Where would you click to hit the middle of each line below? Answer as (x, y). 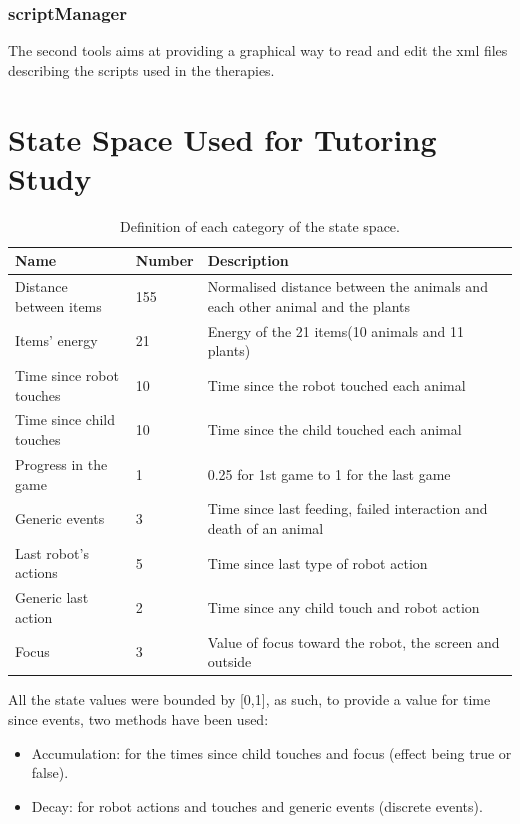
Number (164, 260)
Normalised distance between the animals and (347, 286)
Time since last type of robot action (317, 562)
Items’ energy (56, 340)
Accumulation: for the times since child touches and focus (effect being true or (271, 752)
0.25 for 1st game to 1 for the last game (329, 473)
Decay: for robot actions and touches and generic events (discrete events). (257, 805)
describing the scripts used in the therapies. (141, 69)
